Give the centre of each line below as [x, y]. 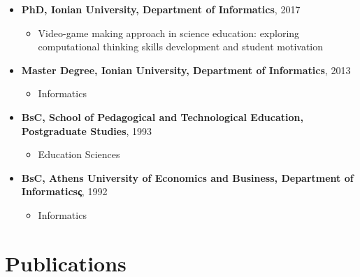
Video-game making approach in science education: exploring [169, 33]
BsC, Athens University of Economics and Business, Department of [187, 177]
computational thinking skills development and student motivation [181, 47]
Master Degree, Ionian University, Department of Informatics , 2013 [186, 70]
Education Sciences [79, 154]
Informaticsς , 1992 [64, 191]
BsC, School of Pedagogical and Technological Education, [162, 116]
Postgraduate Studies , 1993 [87, 130]
